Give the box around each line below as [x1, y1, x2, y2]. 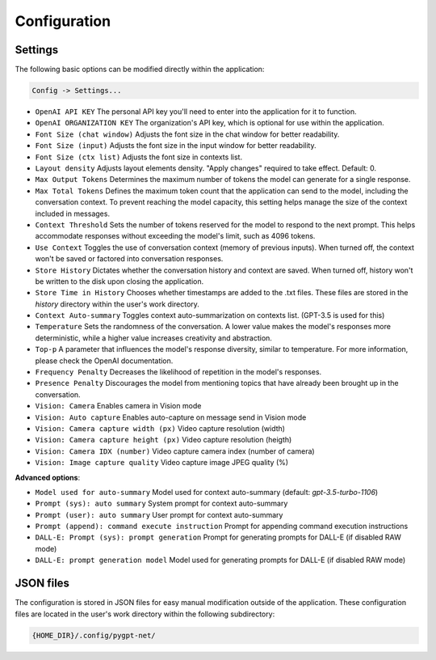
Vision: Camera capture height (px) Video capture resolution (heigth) [35, 435, 292, 445]
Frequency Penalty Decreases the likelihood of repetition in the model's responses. [35, 367, 322, 377]
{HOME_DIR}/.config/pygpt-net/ [31, 631, 157, 640]
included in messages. [35, 209, 111, 218]
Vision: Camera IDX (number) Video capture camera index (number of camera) [35, 446, 315, 456]
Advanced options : [15, 472, 81, 482]
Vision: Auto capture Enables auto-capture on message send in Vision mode [35, 412, 307, 422]
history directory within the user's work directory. [35, 299, 199, 309]
